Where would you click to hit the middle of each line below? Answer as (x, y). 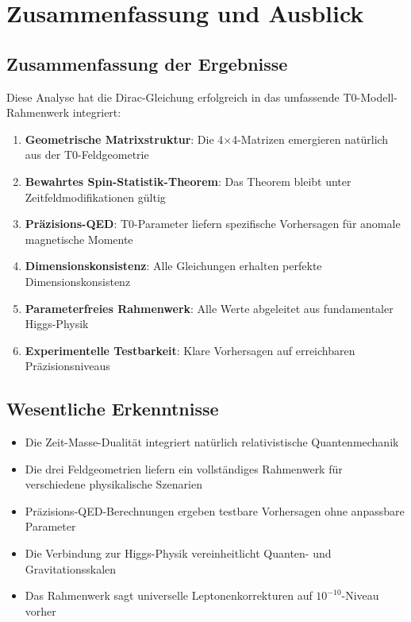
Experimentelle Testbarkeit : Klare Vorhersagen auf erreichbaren (190, 350)
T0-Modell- (370, 97)
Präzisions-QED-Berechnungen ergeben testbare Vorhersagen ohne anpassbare (215, 510)
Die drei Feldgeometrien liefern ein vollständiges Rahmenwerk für (184, 468)
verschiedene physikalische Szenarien (113, 484)
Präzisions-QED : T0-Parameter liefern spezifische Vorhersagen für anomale (213, 224)
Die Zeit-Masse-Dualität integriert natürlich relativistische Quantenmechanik (212, 442)
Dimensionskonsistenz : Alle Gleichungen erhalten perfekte (173, 266)
